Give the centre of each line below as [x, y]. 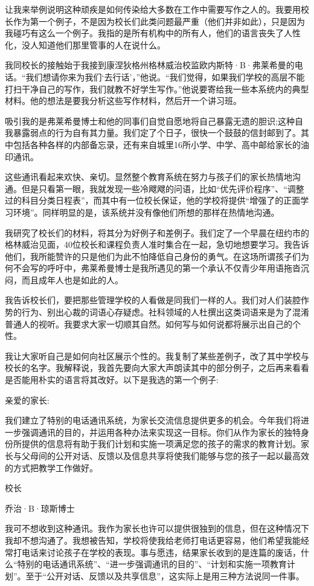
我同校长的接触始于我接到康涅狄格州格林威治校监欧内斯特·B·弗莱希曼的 [150, 65]
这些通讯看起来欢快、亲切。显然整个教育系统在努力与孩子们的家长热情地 [149, 177]
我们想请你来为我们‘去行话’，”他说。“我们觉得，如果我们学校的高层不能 [165, 76]
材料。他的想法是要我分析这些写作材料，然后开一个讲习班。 [123, 101]
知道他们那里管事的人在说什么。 [102, 44]
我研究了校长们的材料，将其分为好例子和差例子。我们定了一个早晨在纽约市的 [157, 232]
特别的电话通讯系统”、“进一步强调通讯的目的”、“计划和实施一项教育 [152, 564]
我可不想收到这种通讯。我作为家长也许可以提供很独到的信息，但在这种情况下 [157, 528]
